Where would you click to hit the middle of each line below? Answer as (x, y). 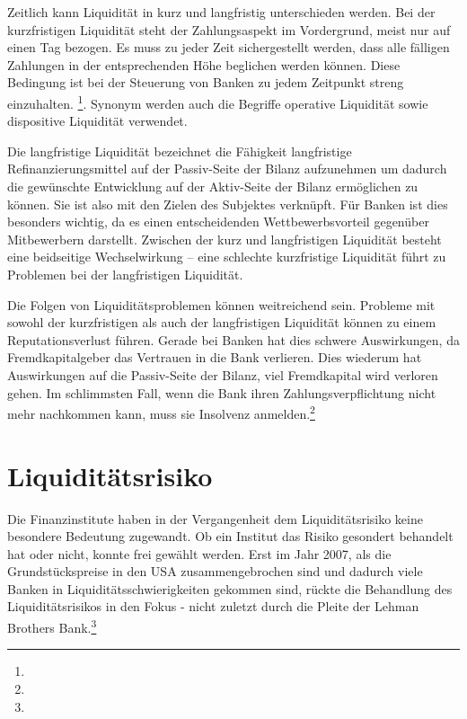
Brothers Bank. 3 (52, 626)
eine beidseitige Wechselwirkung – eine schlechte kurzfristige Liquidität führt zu (227, 257)
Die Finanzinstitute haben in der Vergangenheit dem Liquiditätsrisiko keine (215, 518)
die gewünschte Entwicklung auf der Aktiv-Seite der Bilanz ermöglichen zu (213, 186)
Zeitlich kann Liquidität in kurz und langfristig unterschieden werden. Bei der (221, 12)
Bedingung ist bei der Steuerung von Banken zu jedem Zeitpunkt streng (206, 82)
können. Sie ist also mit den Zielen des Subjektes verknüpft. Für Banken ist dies (228, 204)
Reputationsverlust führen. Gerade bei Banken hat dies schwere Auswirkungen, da (233, 339)
